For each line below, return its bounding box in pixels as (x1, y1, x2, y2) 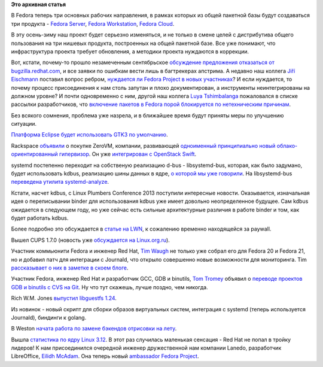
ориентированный (11, 150, 58, 158)
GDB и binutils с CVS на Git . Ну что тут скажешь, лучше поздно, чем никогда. (11, 283, 209, 290)
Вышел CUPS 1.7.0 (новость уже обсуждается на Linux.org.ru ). (11, 236, 170, 244)
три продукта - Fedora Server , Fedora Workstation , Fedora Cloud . (11, 20, 175, 27)
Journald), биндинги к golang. (11, 314, 87, 321)
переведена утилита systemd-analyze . (11, 178, 109, 186)
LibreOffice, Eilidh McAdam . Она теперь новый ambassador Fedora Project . (11, 353, 199, 360)
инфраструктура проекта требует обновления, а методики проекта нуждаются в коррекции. (11, 48, 249, 55)
